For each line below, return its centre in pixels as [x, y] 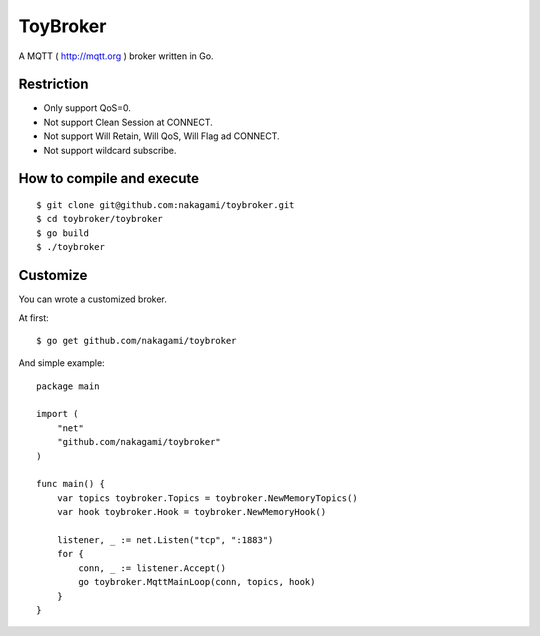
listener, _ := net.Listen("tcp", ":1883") [165, 539]
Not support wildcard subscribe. [110, 150]
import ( [57, 414]
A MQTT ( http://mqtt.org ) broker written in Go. [116, 56]
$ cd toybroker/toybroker [100, 219]
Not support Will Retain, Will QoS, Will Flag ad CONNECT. [161, 136]
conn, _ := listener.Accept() [152, 568]
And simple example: [61, 363]
